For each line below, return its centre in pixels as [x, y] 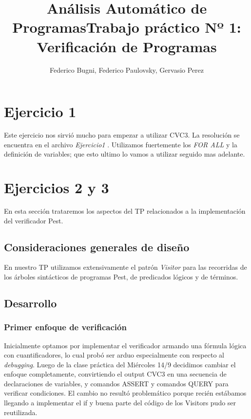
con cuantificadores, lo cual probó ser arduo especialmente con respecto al [114, 355]
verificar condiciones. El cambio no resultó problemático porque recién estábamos [125, 393]
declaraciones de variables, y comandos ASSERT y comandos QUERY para [116, 383]
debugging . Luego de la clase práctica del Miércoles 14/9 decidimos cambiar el [120, 364]
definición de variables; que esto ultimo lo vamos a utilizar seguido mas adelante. [125, 154]
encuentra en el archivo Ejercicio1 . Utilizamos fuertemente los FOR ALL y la [121, 144]
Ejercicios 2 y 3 [57, 187]
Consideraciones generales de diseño [97, 247]
